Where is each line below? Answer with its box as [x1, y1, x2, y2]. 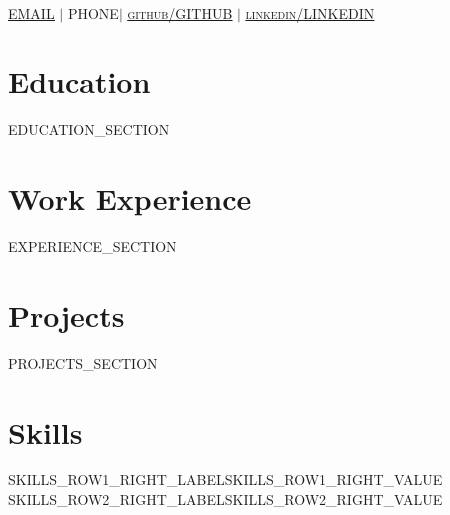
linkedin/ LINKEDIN [245, 2, 375, 23]
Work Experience [8, 178, 252, 219]
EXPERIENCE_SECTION [8, 236, 177, 257]
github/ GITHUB [127, 2, 233, 23]
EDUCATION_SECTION [8, 119, 170, 140]
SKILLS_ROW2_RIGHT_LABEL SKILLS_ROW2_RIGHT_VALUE [8, 489, 443, 510]
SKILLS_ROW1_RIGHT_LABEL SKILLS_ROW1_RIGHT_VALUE [8, 469, 443, 490]
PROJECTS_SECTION [8, 352, 158, 373]
